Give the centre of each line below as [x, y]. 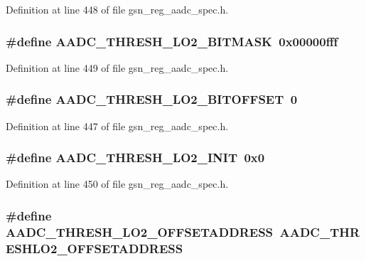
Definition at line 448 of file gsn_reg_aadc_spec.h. [117, 9]
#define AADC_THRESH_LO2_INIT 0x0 [135, 158]
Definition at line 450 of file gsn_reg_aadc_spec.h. [117, 184]
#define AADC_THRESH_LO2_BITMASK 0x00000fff [172, 41]
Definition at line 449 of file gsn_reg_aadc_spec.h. [117, 67]
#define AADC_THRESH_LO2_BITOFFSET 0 [152, 99]
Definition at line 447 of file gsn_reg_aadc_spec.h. [117, 126]
